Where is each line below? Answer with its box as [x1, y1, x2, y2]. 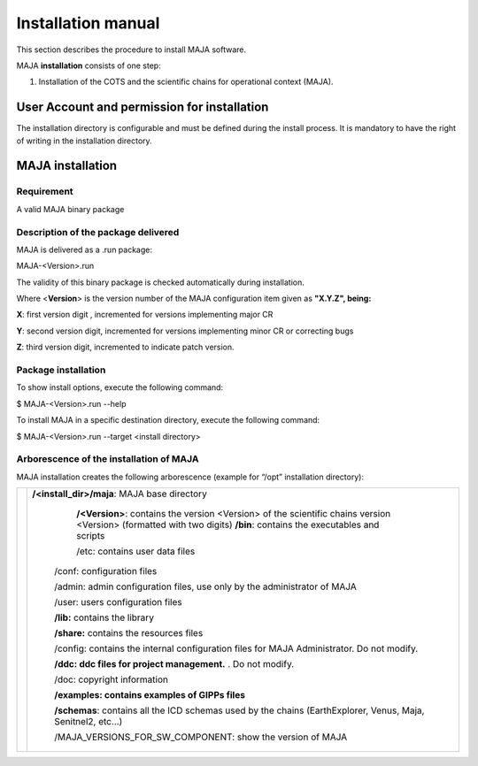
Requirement [16, 186, 74, 198]
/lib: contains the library [54, 611, 155, 624]
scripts [76, 530, 105, 542]
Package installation [16, 364, 106, 376]
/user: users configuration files [54, 596, 182, 609]
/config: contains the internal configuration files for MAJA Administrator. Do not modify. [54, 642, 419, 655]
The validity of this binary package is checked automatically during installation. [16, 277, 305, 287]
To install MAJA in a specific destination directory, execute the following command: [16, 415, 320, 425]
